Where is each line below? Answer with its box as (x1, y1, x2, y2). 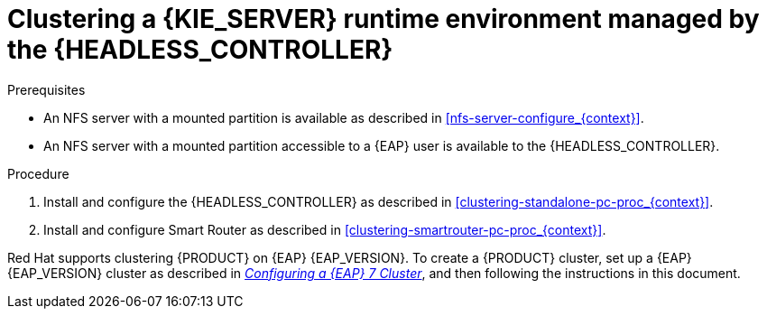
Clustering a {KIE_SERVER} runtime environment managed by (7, 4, 760, 34)
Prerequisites (7, 81, 86, 98)
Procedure (7, 165, 69, 181)
